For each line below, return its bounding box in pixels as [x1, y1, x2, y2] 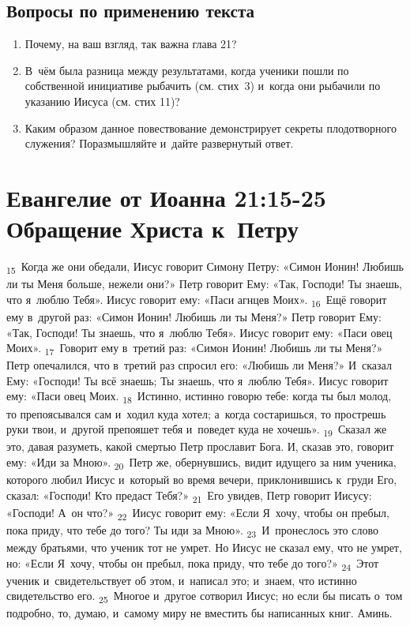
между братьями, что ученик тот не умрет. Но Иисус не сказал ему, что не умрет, [6, 538, 402, 555]
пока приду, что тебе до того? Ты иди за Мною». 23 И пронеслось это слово [6, 521, 378, 540]
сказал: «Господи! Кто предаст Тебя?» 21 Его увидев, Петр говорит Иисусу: [6, 486, 372, 505]
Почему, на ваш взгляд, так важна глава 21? [24, 36, 237, 52]
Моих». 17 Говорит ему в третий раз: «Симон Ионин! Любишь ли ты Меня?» [6, 339, 383, 358]
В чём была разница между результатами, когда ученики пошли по [24, 62, 349, 78]
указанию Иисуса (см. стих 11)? [24, 92, 180, 109]
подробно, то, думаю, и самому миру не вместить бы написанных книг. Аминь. [6, 605, 393, 621]
